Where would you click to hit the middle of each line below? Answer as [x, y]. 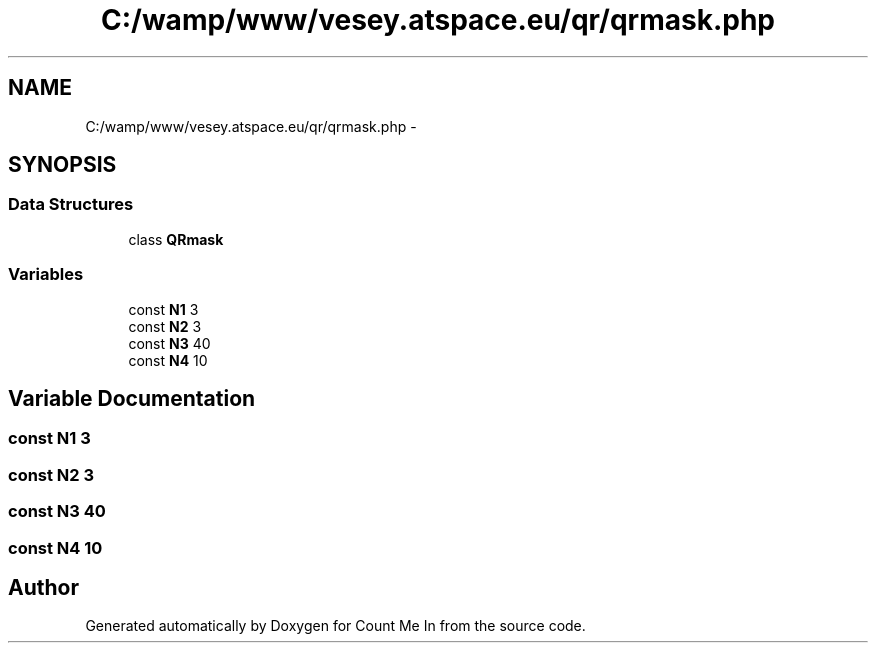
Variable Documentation [132, 398]
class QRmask [176, 239]
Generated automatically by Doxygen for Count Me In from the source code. [335, 626]
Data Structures [71, 204]
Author [43, 587]
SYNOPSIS [62, 165]
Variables [46, 274]
